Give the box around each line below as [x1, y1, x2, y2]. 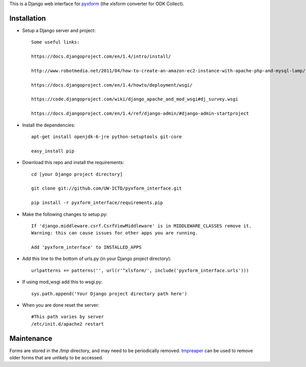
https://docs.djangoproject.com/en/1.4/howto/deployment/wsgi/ [31, 82, 193, 88]
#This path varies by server [31, 314, 104, 320]
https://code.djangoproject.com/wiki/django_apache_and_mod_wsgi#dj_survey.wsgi [31, 96, 239, 102]
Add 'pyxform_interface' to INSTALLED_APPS [31, 245, 142, 250]
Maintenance [9, 334, 53, 343]
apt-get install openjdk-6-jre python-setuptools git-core [31, 134, 182, 140]
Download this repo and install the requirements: [22, 160, 124, 166]
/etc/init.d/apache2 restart [31, 321, 104, 327]
